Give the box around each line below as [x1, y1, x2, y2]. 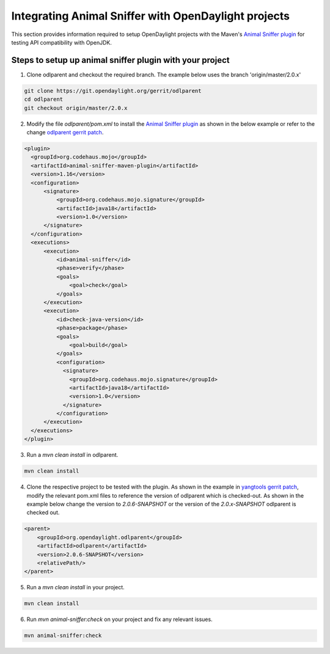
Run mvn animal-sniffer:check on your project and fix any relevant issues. [26, 616, 213, 623]
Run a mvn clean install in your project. [26, 584, 125, 591]
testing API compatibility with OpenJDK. [11, 38, 112, 46]
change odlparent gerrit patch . [26, 128, 104, 136]
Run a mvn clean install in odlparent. [26, 451, 119, 459]
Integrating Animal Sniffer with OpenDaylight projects [11, 9, 290, 23]
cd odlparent [24, 96, 64, 103]
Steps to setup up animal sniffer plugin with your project [11, 55, 230, 65]
